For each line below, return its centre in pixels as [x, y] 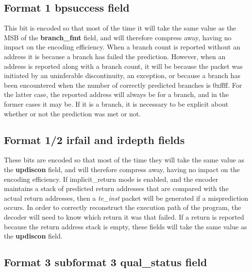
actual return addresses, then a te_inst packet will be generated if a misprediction [126, 198]
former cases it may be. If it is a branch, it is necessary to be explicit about [116, 104]
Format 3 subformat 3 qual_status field [106, 262]
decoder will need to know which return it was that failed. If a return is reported [124, 216]
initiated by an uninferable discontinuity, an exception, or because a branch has [122, 75]
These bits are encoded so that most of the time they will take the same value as [124, 160]
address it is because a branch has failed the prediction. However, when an [115, 56]
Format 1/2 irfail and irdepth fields [94, 139]
